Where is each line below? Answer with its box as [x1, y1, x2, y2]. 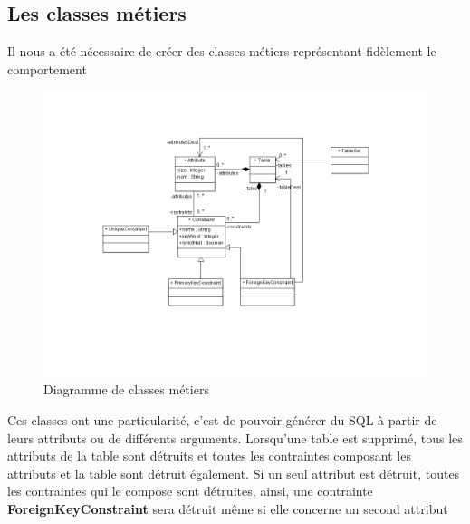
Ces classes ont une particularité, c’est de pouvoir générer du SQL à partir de [7, 410, 437, 429]
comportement [7, 59, 87, 78]
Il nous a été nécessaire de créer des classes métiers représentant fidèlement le [7, 42, 436, 61]
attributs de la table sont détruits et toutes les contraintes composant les [7, 446, 411, 465]
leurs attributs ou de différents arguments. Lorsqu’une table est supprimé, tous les [7, 428, 463, 447]
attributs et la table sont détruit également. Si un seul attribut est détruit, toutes [7, 463, 460, 482]
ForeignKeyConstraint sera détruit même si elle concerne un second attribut [7, 499, 448, 518]
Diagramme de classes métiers [43, 380, 209, 399]
